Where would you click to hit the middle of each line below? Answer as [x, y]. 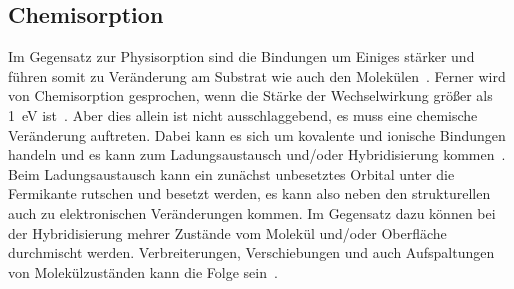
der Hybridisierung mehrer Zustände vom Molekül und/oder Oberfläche [227, 232]
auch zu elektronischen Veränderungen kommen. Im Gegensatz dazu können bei [252, 212]
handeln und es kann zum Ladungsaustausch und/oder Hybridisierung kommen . [257, 154]
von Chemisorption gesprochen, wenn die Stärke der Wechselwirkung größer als [250, 95]
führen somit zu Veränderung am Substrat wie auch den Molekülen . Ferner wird [257, 75]
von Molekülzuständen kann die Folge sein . [143, 271]
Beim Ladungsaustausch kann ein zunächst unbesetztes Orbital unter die [231, 173]
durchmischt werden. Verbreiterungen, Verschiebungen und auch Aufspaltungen [251, 252]
